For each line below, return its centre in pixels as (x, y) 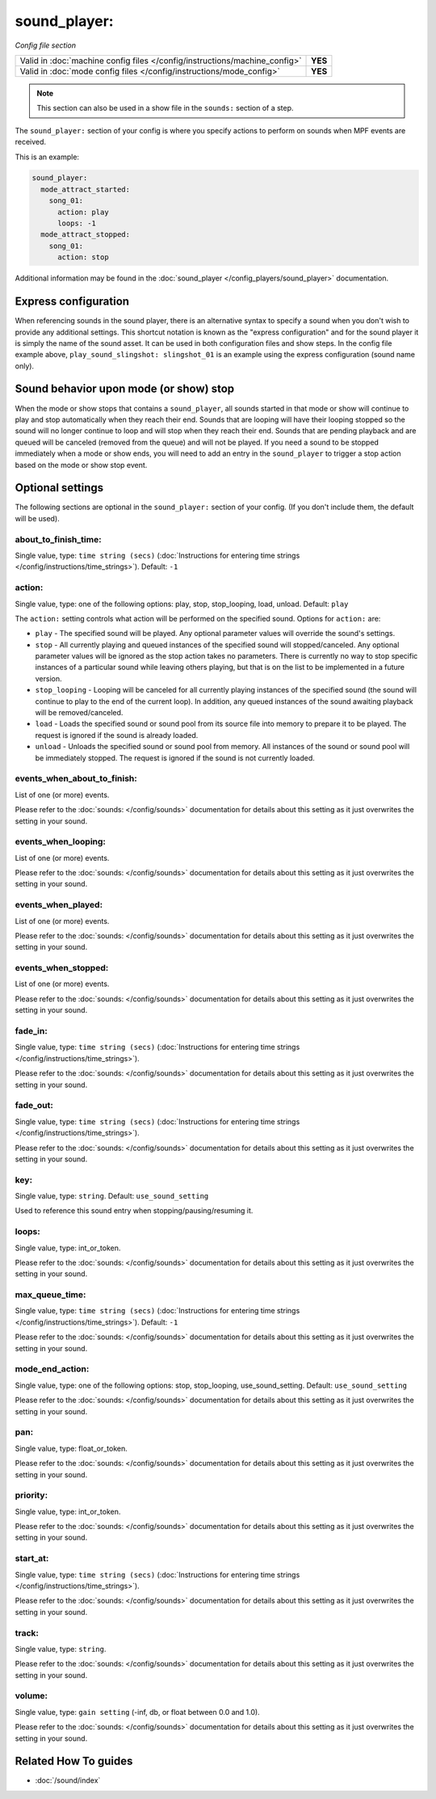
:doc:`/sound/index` (68, 1780)
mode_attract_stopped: (86, 235)
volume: (31, 1696)
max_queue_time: (50, 1295)
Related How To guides (74, 1761)
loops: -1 (77, 223)
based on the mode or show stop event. (81, 465)
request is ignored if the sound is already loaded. (117, 735)
